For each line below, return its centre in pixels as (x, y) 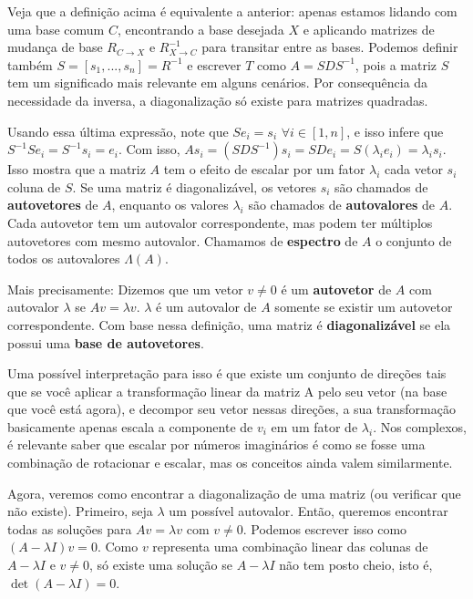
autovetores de (53, 205)
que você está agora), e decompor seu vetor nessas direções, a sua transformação (231, 409)
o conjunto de (414, 240)
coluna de (34, 186)
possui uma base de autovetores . (106, 342)
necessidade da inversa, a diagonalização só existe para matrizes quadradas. (218, 100)
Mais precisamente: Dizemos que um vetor (125, 289)
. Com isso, (149, 149)
